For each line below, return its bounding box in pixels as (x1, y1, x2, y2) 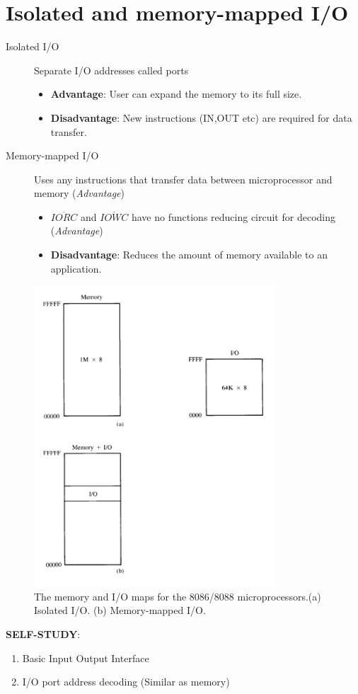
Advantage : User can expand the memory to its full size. (50, 86, 302, 101)
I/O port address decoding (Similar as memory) (22, 674, 230, 689)
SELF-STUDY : (6, 626, 81, 641)
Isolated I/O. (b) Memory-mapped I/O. (34, 603, 206, 618)
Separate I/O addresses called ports (34, 62, 189, 77)
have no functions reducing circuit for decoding (131, 209, 335, 224)
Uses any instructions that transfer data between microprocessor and (34, 171, 333, 186)
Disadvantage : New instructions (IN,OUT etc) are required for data (50, 110, 352, 125)
